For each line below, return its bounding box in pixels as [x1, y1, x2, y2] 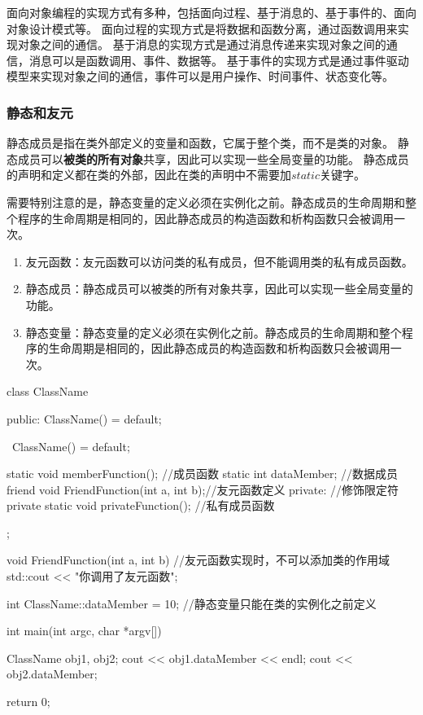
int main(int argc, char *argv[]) [7, 622, 162, 639]
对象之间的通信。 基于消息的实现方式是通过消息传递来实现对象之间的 [17, 36, 386, 53]
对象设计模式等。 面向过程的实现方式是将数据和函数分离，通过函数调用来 [7, 20, 398, 37]
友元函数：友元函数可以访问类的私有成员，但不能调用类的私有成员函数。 [25, 252, 413, 270]
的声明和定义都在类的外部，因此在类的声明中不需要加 [7, 166, 291, 183]
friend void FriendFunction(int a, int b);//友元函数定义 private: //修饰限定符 [7, 480, 399, 498]
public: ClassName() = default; [7, 410, 162, 427]
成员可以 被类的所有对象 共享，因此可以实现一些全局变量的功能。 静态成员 [17, 150, 409, 167]
